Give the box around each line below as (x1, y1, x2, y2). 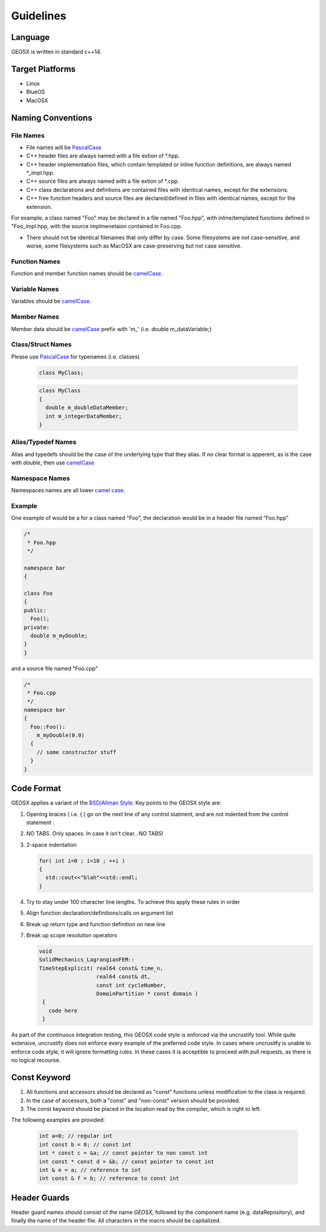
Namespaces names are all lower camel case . (11, 487, 126, 494)
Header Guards (11, 1193, 69, 1203)
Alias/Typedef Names (11, 438, 77, 446)
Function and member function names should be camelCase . (11, 270, 163, 277)
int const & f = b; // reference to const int (39, 1175, 179, 1182)
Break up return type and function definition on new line (26, 920, 165, 927)
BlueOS (26, 88, 45, 96)
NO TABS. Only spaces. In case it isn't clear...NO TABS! (26, 830, 164, 837)
